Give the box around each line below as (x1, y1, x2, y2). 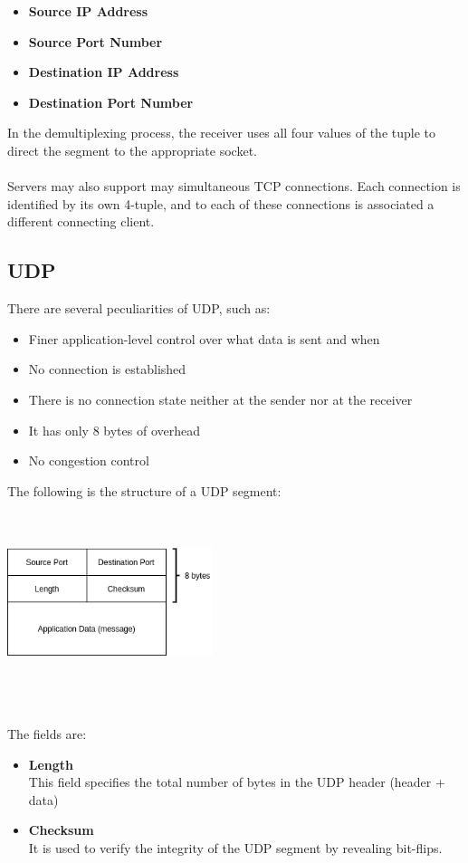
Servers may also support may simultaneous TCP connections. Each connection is (7, 177, 461, 196)
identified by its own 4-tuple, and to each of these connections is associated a (7, 194, 435, 213)
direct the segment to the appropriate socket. (7, 140, 257, 159)
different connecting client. (7, 212, 155, 231)
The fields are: (7, 724, 87, 743)
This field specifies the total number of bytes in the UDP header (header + (28, 772, 445, 791)
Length (28, 754, 74, 773)
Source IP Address (28, 2, 148, 20)
